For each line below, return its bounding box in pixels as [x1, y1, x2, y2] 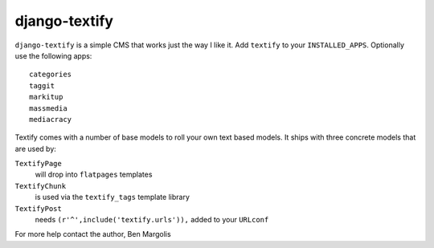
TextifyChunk [14, 181, 67, 190]
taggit [29, 81, 55, 90]
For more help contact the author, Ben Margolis [14, 230, 172, 239]
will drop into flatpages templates [35, 169, 153, 180]
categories [29, 70, 72, 79]
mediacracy [29, 115, 72, 124]
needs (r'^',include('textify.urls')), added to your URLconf [35, 215, 269, 225]
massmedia [29, 104, 68, 112]
